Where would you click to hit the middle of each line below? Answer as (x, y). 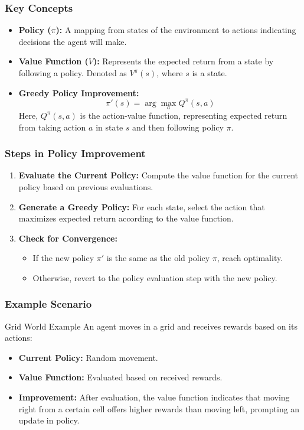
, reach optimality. (250, 258)
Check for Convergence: (68, 238)
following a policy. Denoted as (73, 73)
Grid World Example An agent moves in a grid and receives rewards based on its (151, 326)
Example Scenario (48, 304)
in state (109, 127)
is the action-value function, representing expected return (184, 115)
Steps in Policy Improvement (75, 153)
